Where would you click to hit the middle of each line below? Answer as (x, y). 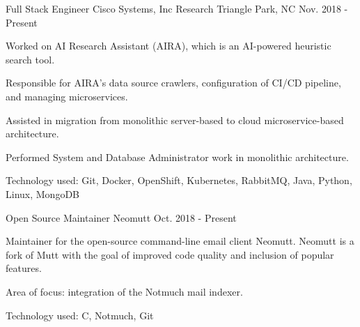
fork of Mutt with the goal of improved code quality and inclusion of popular (170, 254)
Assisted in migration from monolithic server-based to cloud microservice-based (175, 120)
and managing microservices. (67, 96)
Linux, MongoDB (42, 193)
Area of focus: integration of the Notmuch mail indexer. (124, 291)
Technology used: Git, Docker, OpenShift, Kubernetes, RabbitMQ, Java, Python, (179, 180)
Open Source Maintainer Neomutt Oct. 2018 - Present (121, 217)
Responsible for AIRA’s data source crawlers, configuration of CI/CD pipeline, (173, 83)
